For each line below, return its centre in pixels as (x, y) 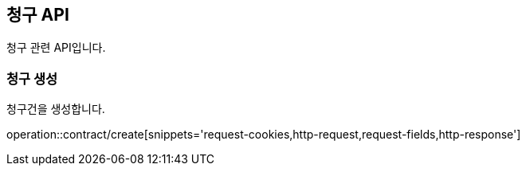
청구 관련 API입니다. (56, 48)
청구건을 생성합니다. (56, 109)
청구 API (38, 15)
